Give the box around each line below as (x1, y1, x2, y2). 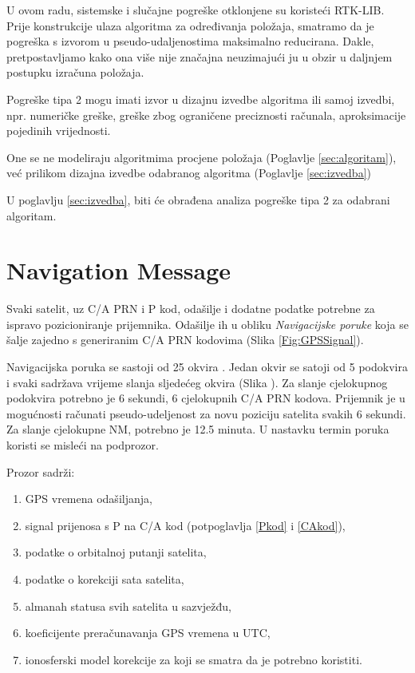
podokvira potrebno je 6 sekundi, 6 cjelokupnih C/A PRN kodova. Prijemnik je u (6, 390, 405, 406)
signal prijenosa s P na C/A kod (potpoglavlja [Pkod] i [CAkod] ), (25, 517, 346, 533)
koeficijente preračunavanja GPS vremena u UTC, (25, 624, 271, 641)
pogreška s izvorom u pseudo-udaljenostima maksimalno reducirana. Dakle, (6, 33, 374, 49)
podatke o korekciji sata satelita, (25, 570, 184, 587)
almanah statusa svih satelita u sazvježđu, (25, 597, 232, 614)
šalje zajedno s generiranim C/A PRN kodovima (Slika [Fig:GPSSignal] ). (6, 331, 364, 348)
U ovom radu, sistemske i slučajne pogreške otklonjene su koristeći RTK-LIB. (6, 2, 385, 18)
